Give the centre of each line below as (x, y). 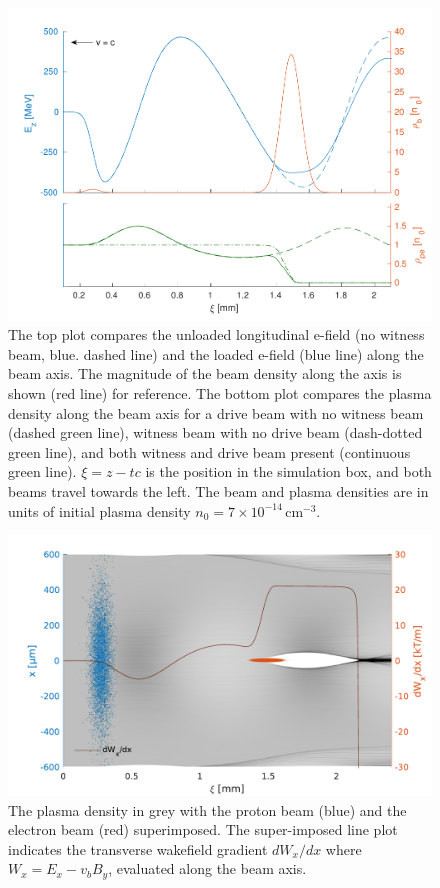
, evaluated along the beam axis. (207, 868)
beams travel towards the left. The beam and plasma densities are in (218, 491)
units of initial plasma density (99, 510)
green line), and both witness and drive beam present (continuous (209, 451)
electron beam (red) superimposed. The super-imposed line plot (203, 829)
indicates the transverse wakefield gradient (138, 848)
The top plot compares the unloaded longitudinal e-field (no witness (216, 334)
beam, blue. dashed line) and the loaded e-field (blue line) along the (216, 353)
